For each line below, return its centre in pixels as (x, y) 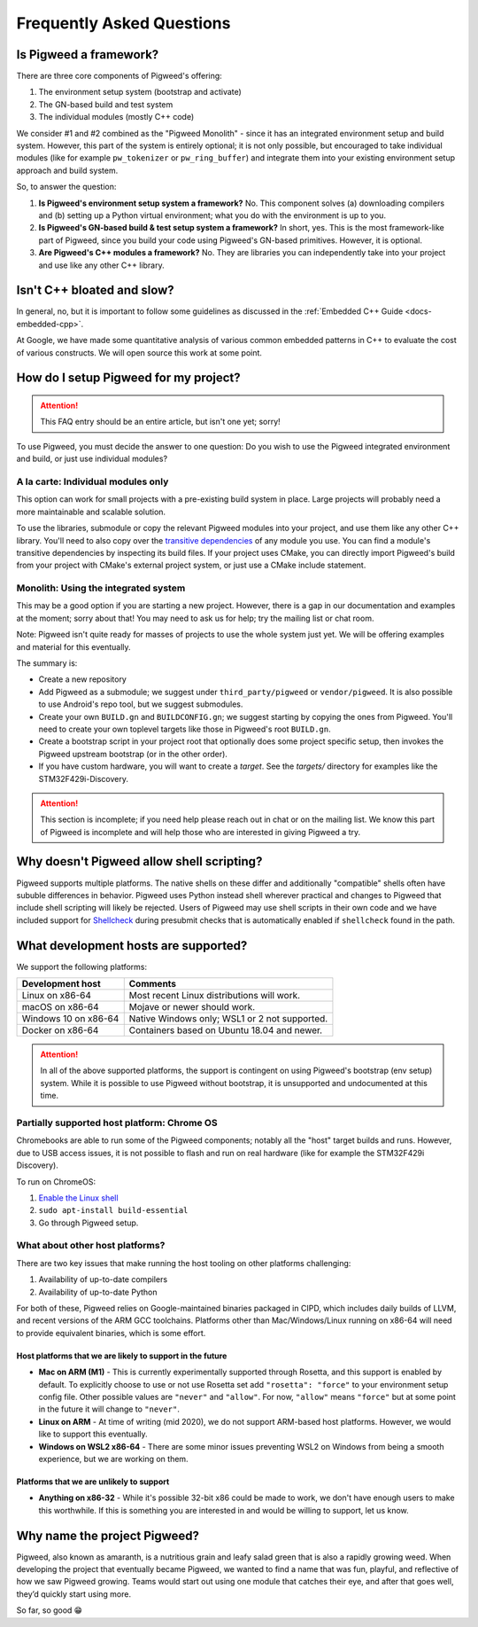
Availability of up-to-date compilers (103, 1279)
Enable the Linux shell (78, 1198)
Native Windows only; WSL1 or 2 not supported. (228, 1019)
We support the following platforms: (82, 966)
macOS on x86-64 (60, 1007)
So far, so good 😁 (50, 1610)
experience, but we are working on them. (114, 1459)
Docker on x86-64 (60, 1030)
